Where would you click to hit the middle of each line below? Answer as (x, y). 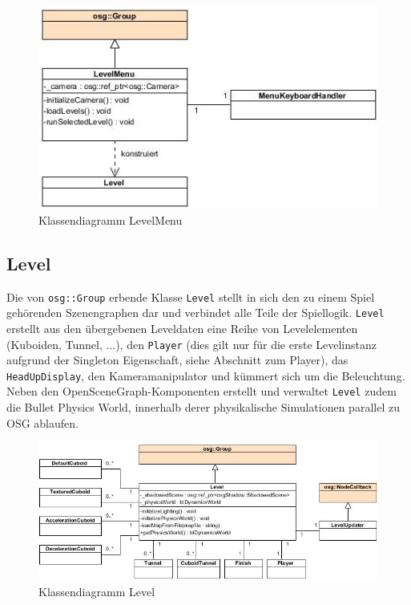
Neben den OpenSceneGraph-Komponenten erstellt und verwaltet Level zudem (201, 391)
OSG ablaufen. (42, 422)
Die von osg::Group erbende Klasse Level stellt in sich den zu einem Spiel (191, 296)
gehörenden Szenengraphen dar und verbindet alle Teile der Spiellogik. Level (195, 313)
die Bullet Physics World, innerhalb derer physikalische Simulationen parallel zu (203, 407)
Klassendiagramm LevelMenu (111, 219)
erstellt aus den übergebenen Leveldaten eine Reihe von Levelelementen (182, 328)
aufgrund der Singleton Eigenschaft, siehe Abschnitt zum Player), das (177, 360)
